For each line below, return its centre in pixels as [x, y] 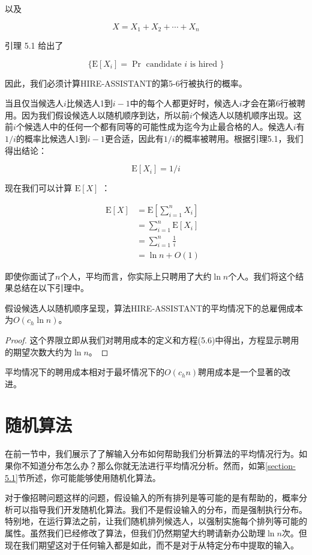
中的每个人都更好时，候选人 [184, 103]
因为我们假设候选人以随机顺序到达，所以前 [105, 115]
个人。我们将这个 [262, 276]
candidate [164, 64]
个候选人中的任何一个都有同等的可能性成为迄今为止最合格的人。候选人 [154, 127]
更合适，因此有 [134, 139]
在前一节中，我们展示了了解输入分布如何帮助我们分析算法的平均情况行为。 [152, 454]
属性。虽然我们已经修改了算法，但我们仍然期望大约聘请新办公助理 [135, 532]
